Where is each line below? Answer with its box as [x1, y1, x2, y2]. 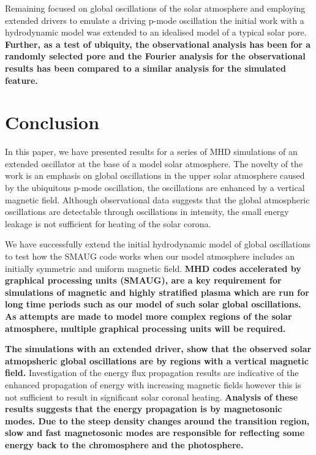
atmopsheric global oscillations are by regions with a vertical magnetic [5, 354, 309, 367]
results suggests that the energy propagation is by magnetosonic [5, 402, 282, 415]
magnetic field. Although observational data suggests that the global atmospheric [5, 193, 310, 206]
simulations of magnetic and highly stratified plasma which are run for [5, 285, 309, 298]
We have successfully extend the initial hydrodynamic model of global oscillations [5, 238, 310, 250]
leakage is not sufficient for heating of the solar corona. [5, 217, 211, 230]
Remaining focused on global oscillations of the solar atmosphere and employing [5, 2, 306, 14]
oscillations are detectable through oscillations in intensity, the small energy [5, 205, 289, 218]
